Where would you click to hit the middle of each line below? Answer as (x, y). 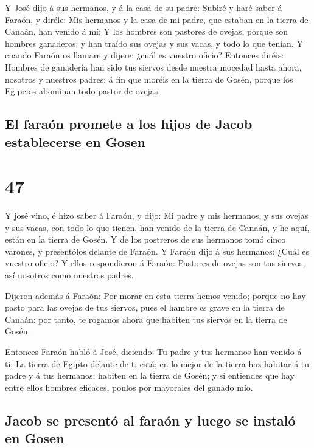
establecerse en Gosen (75, 141)
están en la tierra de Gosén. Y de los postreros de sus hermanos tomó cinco (145, 239)
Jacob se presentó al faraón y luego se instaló (150, 420)
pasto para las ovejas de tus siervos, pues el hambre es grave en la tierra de (145, 307)
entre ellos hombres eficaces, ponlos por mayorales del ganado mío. (129, 387)
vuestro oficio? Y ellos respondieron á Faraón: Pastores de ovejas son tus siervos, (155, 263)
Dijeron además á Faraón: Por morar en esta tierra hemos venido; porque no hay (155, 295)
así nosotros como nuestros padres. (69, 275)
